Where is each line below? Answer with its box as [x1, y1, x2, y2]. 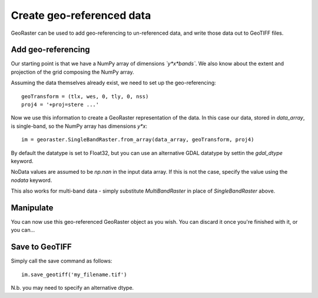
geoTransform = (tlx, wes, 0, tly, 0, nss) [21, 93, 149, 100]
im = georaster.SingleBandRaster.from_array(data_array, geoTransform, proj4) [21, 136, 254, 143]
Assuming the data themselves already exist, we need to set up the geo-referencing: [11, 80, 216, 87]
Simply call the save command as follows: [11, 257, 112, 264]
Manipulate [11, 203, 54, 213]
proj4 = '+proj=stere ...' [21, 101, 100, 108]
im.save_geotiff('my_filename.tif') [21, 271, 127, 278]
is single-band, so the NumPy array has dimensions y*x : [11, 122, 147, 130]
